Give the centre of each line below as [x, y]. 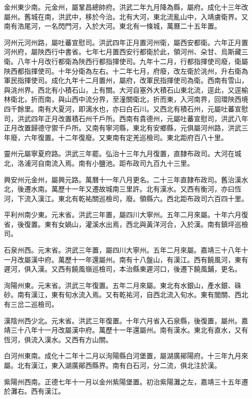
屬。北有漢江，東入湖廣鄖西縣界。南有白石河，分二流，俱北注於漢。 [112, 365]
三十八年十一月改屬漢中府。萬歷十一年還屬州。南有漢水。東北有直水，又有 [129, 330]
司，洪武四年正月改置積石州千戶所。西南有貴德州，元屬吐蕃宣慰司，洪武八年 [126, 118]
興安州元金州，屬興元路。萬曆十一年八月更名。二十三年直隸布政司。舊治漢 [123, 179]
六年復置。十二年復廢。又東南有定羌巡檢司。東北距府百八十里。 [126, 137]
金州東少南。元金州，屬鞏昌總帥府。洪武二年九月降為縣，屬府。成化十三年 [123, 7]
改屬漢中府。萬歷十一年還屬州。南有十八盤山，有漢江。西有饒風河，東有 [133, 259]
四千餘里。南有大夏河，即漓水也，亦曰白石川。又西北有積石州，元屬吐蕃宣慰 [126, 108]
